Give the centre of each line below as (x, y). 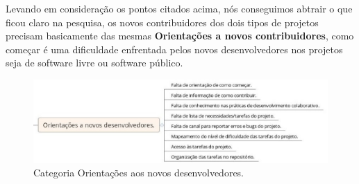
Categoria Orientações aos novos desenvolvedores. (139, 173)
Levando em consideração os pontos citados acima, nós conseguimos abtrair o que (179, 8)
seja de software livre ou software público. (94, 63)
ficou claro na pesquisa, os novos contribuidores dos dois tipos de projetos (162, 22)
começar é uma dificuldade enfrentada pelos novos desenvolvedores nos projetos (174, 49)
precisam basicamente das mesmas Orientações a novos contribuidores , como (180, 36)
